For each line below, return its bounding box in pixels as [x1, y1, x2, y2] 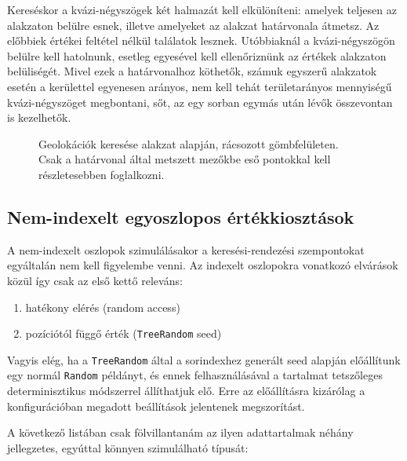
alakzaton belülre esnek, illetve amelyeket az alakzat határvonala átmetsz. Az [7, 16, 380, 33]
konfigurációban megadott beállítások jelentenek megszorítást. [7, 397, 305, 414]
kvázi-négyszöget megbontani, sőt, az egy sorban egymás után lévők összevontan [7, 93, 393, 110]
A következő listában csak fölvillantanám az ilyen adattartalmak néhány [7, 424, 354, 441]
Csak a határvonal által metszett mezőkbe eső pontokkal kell [38, 151, 331, 167]
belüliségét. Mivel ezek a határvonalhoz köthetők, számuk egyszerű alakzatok [7, 63, 377, 79]
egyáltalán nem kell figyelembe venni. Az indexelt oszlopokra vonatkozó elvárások [7, 257, 398, 273]
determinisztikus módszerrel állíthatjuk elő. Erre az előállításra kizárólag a [7, 382, 365, 399]
